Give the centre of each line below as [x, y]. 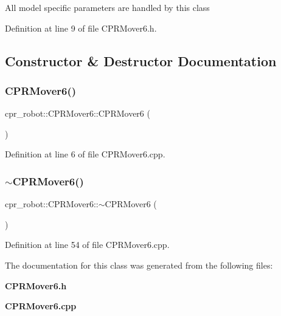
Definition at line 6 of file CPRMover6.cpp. [85, 154]
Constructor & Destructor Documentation [141, 60]
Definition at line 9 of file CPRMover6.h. [81, 28]
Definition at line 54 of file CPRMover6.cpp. [87, 245]
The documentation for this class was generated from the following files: [139, 265]
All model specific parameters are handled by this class [107, 7]
